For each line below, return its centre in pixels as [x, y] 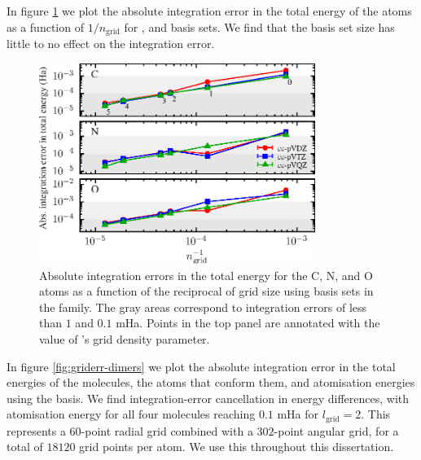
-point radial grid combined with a [167, 430]
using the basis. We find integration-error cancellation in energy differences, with [208, 398]
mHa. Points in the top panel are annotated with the [248, 323]
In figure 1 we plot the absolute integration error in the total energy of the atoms [209, 11]
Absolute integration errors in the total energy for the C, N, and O [206, 275]
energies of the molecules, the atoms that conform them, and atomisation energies [211, 382]
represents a [36, 430]
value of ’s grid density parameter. [125, 339]
